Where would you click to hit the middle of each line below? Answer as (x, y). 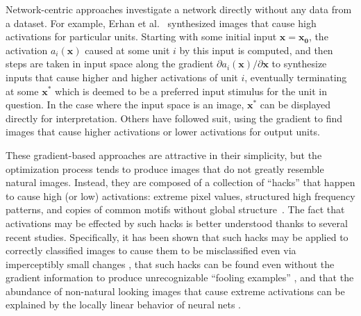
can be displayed (295, 105)
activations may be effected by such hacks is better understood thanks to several (177, 223)
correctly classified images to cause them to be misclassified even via (151, 250)
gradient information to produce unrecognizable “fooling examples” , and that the (180, 277)
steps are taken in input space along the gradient (110, 64)
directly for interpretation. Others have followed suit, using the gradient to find (174, 118)
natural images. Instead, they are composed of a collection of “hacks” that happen (180, 182)
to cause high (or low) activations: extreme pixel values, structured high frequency (180, 196)
